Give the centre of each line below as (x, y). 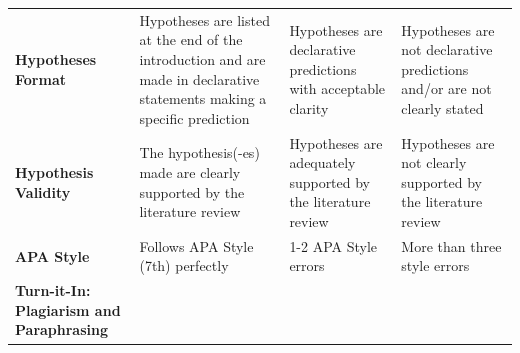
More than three (451, 245)
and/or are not (446, 88)
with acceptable (337, 88)
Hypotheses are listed (204, 19)
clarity (309, 107)
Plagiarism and (68, 309)
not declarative (447, 49)
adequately (322, 162)
